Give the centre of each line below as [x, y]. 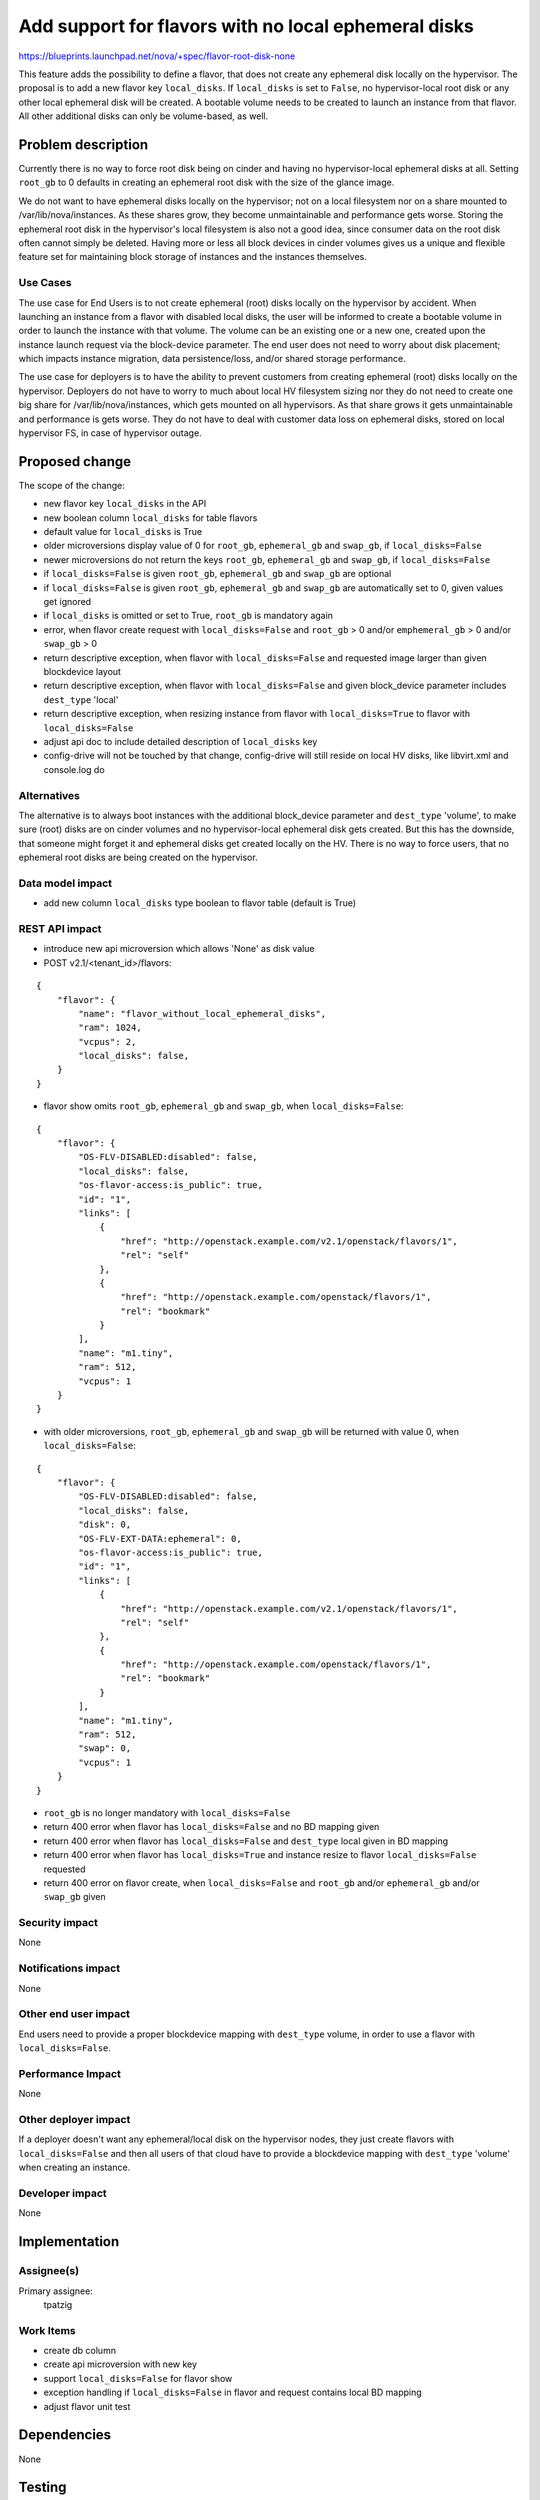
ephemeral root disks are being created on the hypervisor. [138, 857]
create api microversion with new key [120, 2364]
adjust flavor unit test [87, 2406]
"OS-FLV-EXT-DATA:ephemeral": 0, [160, 1538]
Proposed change [75, 461]
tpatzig [58, 2304]
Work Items [47, 2330]
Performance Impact [70, 2073]
